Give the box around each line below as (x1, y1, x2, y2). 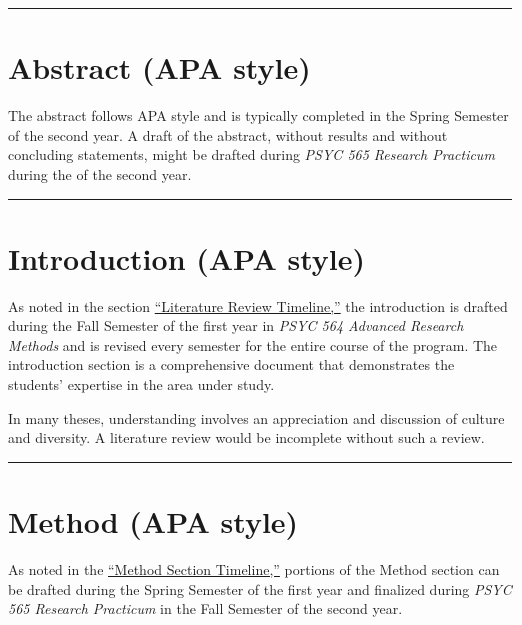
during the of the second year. (8, 163, 192, 184)
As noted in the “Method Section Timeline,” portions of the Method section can (8, 558, 500, 579)
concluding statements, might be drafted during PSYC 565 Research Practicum (8, 144, 495, 165)
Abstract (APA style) (8, 47, 311, 88)
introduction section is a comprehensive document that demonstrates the (8, 354, 455, 375)
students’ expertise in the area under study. (8, 374, 275, 394)
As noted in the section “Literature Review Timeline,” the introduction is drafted (8, 295, 508, 316)
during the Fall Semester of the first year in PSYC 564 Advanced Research (8, 315, 464, 336)
